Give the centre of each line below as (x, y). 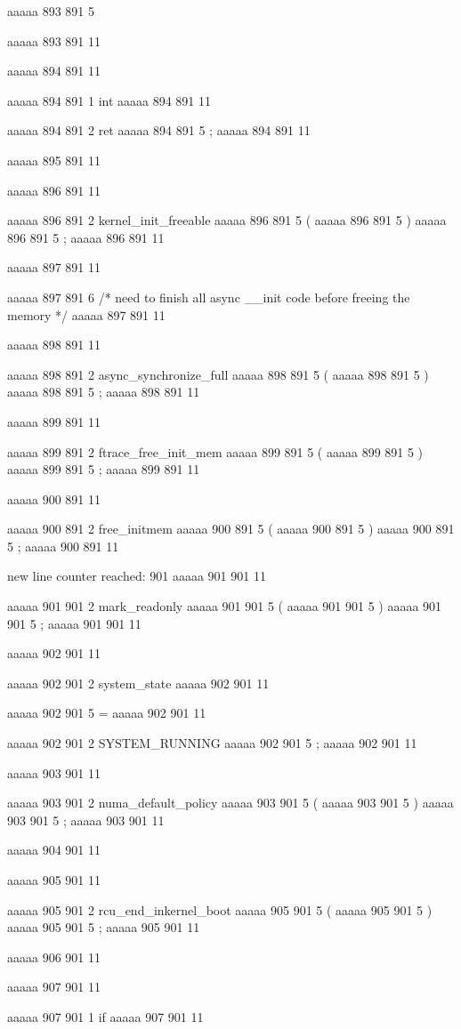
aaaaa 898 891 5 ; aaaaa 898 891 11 (104, 392)
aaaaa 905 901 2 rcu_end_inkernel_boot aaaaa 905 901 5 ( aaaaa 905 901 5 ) (220, 909)
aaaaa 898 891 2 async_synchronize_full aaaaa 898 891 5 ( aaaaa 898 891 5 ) (218, 374)
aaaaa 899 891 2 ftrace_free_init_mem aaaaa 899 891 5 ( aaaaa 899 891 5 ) (215, 451)
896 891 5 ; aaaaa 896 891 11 (86, 237)
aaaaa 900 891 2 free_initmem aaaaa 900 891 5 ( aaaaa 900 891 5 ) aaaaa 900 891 (231, 529)
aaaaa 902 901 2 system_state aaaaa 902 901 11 (138, 683)
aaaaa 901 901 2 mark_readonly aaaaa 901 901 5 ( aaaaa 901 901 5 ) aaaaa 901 (225, 606)
